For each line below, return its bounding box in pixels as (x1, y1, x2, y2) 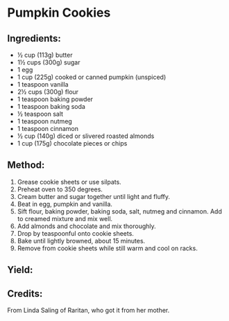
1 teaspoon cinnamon (17, 125, 78, 132)
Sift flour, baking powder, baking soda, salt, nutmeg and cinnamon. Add (17, 207, 222, 216)
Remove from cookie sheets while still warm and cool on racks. (17, 244, 198, 252)
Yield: (7, 264, 33, 276)
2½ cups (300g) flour (17, 88, 78, 96)
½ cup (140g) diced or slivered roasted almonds (17, 132, 155, 140)
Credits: (7, 288, 43, 300)
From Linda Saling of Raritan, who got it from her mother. (7, 306, 170, 315)
